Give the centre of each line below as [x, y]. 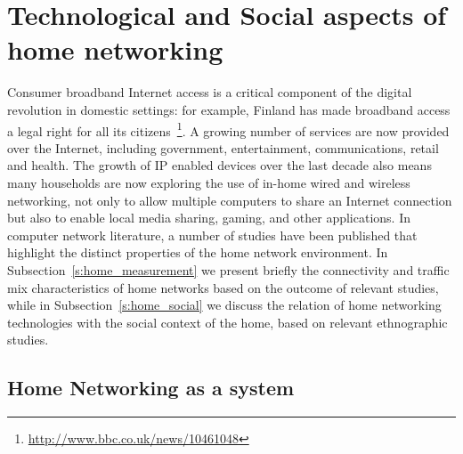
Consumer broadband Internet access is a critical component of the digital [210, 92]
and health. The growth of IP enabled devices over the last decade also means [219, 165]
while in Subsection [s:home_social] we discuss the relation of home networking [224, 305]
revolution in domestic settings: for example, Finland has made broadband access [229, 109]
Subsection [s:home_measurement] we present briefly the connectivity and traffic [228, 269]
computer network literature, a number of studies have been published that [212, 235]
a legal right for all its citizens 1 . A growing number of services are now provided [228, 129]
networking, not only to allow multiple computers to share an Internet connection [230, 200]
